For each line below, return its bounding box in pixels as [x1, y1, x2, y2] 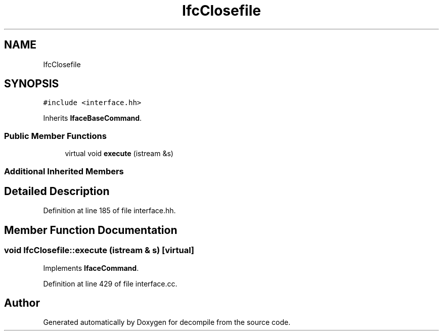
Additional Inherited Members [4, 166, 124, 176]
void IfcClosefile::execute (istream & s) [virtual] [4, 245, 195, 256]
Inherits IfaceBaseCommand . [43, 114, 142, 123]
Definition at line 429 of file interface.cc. [43, 279, 178, 288]
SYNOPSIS [4, 77, 59, 90]
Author [4, 297, 40, 310]
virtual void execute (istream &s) [65, 149, 173, 158]
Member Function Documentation [4, 223, 178, 236]
